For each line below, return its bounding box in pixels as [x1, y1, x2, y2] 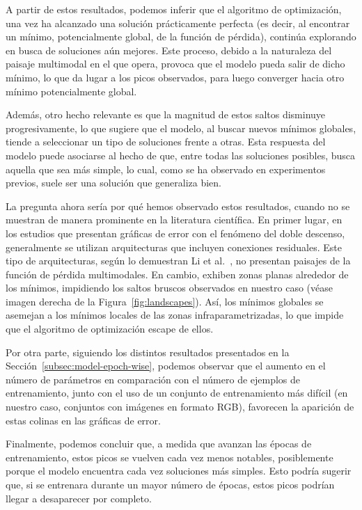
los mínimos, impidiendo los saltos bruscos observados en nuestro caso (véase [6, 280, 333, 295]
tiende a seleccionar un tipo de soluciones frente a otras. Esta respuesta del [6, 134, 326, 149]
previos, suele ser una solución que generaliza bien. [6, 175, 221, 190]
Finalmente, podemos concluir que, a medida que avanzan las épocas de [6, 436, 312, 451]
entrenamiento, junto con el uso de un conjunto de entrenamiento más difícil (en [6, 385, 348, 400]
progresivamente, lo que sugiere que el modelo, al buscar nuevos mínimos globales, [6, 120, 356, 135]
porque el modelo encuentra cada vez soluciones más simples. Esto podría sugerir [6, 463, 352, 478]
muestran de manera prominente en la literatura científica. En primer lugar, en [6, 212, 343, 227]
